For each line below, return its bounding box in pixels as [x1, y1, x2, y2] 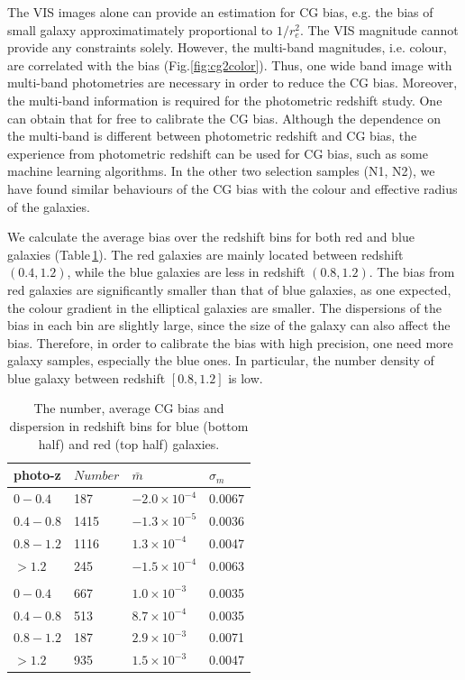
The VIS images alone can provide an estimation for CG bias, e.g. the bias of [7, 3, 433, 21]
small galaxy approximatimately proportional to [7, 20, 273, 39]
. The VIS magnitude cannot [299, 20, 459, 39]
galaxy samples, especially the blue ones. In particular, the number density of [7, 351, 434, 370]
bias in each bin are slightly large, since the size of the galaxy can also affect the [7, 316, 451, 335]
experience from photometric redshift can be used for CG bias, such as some [7, 143, 428, 162]
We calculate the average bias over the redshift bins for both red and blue [7, 227, 415, 246]
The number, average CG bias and [33, 399, 224, 418]
